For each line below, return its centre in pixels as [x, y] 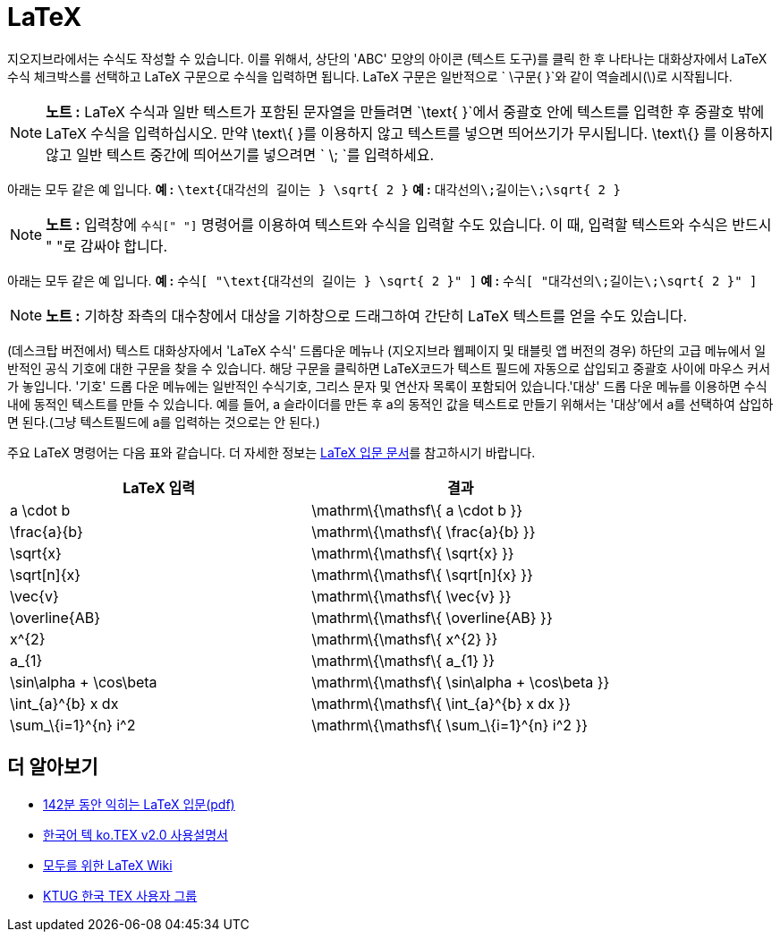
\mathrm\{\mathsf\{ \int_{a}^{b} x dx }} [441, 703]
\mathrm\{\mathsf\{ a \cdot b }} [417, 510]
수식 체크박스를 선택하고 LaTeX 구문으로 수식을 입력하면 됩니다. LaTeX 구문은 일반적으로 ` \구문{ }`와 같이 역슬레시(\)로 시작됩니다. [370, 76]
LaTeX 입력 [159, 487]
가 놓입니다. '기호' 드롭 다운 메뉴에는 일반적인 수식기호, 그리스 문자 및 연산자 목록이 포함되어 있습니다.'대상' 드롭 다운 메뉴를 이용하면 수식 [387, 386]
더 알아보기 [53, 767]
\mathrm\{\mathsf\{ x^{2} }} [405, 639]
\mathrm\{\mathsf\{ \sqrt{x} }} [413, 553]
